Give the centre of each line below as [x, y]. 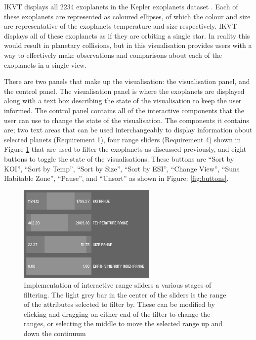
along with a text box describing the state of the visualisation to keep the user [123, 101]
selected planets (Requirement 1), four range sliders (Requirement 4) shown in [123, 139]
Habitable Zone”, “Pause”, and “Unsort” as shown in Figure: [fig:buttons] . [116, 178]
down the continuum [55, 333]
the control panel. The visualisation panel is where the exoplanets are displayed [124, 91]
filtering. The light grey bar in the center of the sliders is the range [125, 294]
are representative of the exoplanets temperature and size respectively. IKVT [121, 26]
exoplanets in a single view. [45, 64]
